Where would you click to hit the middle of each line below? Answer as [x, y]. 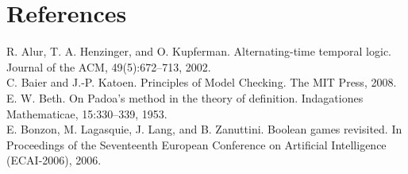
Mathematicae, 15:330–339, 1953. [87, 113]
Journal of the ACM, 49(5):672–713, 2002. [109, 66]
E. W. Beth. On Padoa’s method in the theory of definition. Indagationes [185, 97]
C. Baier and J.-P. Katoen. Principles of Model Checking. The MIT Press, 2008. [202, 82]
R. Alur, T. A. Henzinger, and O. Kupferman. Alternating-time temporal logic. [199, 51]
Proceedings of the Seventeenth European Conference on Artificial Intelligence [196, 144]
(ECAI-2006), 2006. [54, 160]
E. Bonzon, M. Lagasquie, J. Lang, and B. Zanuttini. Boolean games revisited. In [204, 129]
